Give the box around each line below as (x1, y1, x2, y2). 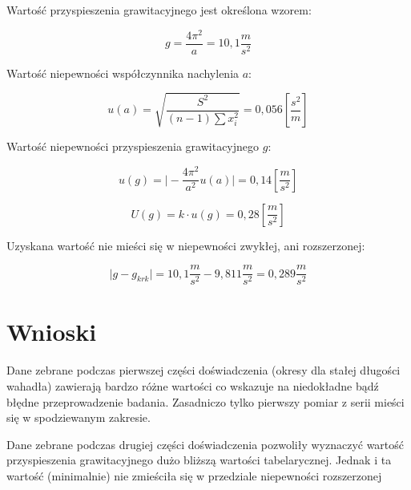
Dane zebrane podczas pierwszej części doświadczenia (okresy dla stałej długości (6, 362, 401, 379)
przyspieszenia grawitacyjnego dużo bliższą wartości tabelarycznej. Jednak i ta (6, 452, 392, 468)
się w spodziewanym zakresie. (6, 409, 151, 426)
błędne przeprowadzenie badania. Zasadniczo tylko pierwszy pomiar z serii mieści (6, 393, 405, 410)
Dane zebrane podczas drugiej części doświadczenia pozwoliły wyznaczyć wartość (6, 435, 405, 452)
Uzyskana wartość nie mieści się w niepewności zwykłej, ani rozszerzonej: (6, 237, 365, 253)
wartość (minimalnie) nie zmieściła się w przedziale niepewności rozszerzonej (6, 467, 382, 484)
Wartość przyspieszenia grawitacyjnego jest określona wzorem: (6, 2, 312, 18)
